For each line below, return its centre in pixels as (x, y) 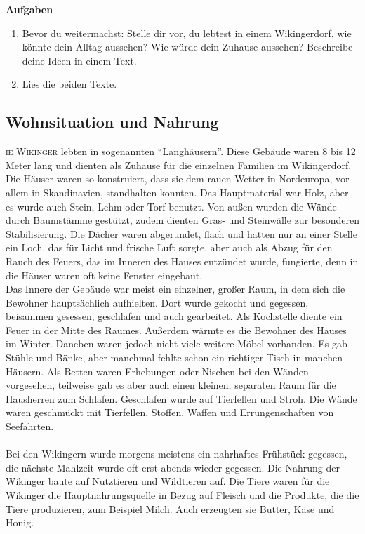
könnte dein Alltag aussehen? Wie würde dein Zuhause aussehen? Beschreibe (187, 47)
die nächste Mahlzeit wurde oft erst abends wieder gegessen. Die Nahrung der (173, 467)
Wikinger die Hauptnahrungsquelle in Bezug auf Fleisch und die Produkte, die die (182, 495)
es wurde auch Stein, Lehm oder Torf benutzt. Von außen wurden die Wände (171, 206)
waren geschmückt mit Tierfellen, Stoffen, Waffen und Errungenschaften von (170, 412)
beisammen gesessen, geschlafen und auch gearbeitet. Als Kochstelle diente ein (174, 316)
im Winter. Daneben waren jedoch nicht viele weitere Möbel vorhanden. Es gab (177, 343)
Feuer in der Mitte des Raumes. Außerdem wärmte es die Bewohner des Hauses (176, 329)
